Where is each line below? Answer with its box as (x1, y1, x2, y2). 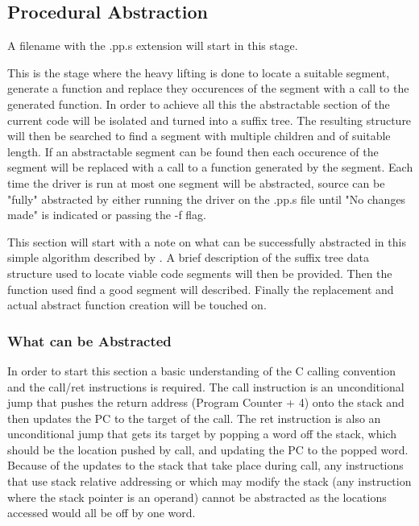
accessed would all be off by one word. (7, 504, 196, 521)
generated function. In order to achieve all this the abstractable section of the (7, 95, 390, 112)
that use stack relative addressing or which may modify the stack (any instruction (7, 473, 412, 490)
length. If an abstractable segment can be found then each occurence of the (7, 143, 379, 159)
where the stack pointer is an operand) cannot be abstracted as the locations (7, 488, 387, 505)
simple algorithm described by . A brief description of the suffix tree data (7, 249, 369, 266)
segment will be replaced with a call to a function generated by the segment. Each (7, 159, 413, 176)
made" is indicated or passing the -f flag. (7, 206, 207, 223)
